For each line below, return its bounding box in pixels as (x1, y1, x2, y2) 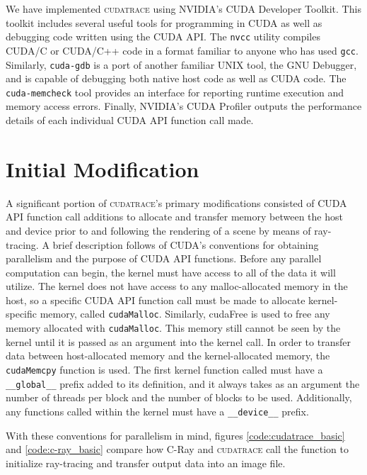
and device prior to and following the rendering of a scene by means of (6, 223, 311, 238)
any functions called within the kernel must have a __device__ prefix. (6, 403, 309, 418)
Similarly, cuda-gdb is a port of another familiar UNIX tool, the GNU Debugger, (6, 57, 357, 72)
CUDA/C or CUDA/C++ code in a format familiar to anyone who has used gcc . (6, 43, 359, 57)
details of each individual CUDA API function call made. (6, 113, 254, 127)
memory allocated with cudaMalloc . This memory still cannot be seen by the (6, 320, 341, 335)
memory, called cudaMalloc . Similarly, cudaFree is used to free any (40, 306, 330, 321)
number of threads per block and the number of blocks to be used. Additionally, (6, 390, 352, 405)
